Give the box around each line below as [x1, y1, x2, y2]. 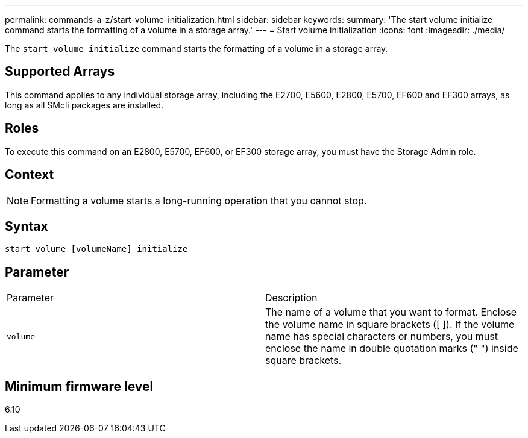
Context [5, 167, 54, 183]
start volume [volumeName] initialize [5, 244, 188, 254]
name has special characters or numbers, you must [265, 330, 498, 343]
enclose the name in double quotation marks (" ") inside [265, 342, 518, 355]
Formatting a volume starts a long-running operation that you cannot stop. [31, 194, 367, 207]
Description [265, 292, 318, 304]
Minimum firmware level [5, 378, 154, 394]
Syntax [5, 218, 48, 234]
